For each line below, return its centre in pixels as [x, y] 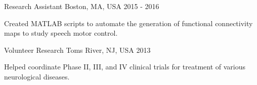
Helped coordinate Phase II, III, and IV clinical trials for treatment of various [125, 67]
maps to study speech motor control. [61, 33]
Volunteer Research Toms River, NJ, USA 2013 [77, 50]
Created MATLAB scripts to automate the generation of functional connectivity [128, 23]
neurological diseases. [37, 76]
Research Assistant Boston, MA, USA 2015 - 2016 [82, 6]
